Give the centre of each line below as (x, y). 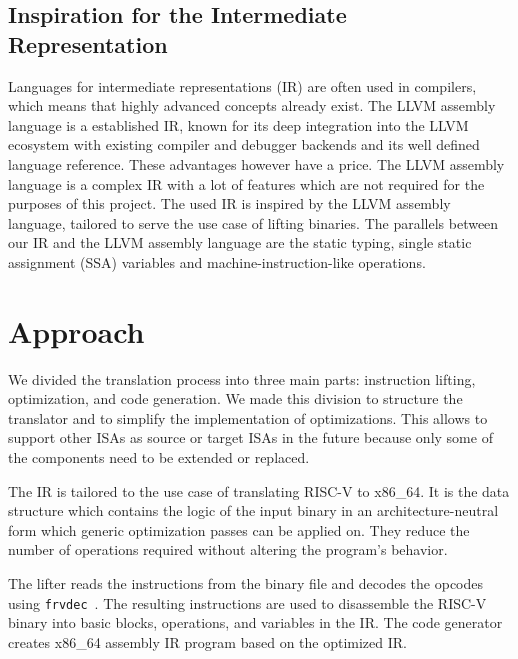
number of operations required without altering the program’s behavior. (228, 549)
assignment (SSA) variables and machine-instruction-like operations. (217, 261)
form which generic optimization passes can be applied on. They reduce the (239, 529)
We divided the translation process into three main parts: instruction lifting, (242, 378)
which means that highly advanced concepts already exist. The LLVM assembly (252, 105)
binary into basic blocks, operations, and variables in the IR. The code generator (255, 622)
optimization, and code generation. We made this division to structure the (235, 398)
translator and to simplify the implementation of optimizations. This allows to (248, 417)
